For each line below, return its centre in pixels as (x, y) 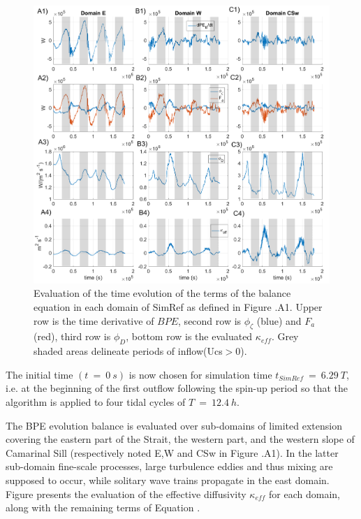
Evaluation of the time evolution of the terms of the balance (162, 293)
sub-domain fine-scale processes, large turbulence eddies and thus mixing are (169, 466)
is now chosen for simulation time (200, 374)
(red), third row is (72, 336)
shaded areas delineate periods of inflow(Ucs (128, 351)
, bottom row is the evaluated (189, 336)
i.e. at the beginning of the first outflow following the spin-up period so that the (177, 388)
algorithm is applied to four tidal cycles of (96, 402)
